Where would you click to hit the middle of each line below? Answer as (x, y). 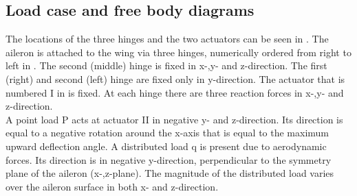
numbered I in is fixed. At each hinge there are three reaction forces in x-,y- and (175, 92)
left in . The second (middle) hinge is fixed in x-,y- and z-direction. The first (166, 65)
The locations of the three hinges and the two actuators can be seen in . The (167, 39)
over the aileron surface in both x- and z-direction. (112, 186)
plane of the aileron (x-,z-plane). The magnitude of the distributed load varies (170, 173)
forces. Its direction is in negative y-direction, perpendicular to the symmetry (169, 159)
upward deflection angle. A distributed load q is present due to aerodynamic (166, 146)
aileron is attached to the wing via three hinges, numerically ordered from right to (178, 52)
